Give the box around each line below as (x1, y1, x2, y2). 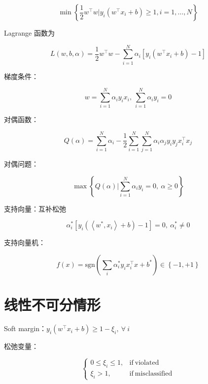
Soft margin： (4, 323, 47, 334)
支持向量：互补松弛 (4, 203, 66, 213)
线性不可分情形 (4, 295, 101, 315)
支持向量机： (4, 237, 45, 248)
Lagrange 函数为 (4, 28, 55, 38)
